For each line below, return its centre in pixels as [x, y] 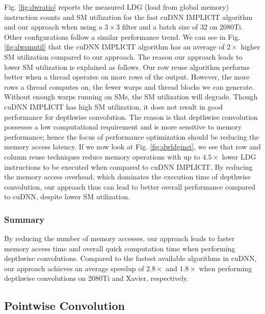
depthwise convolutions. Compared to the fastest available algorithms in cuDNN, [130, 258]
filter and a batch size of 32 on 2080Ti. [182, 27]
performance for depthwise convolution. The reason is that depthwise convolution [131, 116]
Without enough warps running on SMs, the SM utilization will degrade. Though [131, 97]
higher [250, 47]
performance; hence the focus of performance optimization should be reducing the [132, 136]
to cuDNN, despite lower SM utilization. [67, 197]
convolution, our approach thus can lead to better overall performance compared [130, 186]
